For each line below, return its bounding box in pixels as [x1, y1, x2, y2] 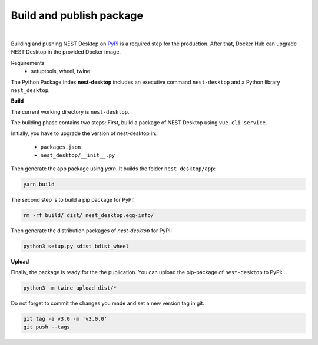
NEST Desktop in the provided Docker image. [11, 48, 121, 55]
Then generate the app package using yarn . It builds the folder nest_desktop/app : [11, 165, 216, 172]
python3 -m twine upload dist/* [23, 284, 117, 291]
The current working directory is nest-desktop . [11, 108, 130, 115]
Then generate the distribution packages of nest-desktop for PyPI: [11, 227, 172, 234]
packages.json [40, 143, 81, 150]
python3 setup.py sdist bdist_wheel [23, 242, 130, 249]
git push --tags [23, 324, 71, 330]
